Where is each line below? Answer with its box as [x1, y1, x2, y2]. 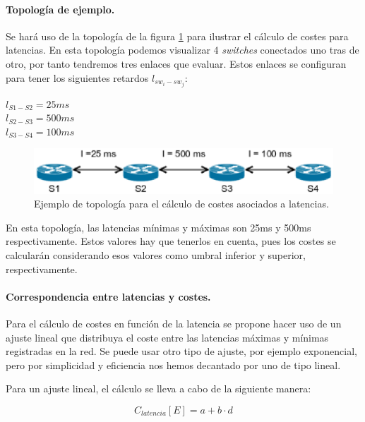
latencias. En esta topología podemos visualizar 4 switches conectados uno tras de [6, 42, 359, 57]
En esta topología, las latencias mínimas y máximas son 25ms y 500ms [6, 219, 311, 234]
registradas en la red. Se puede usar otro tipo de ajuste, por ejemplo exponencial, [6, 344, 357, 358]
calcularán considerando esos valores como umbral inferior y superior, [6, 248, 306, 262]
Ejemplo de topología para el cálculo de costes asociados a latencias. [34, 196, 329, 211]
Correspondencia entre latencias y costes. [6, 289, 211, 303]
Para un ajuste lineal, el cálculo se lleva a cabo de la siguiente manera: [6, 381, 311, 396]
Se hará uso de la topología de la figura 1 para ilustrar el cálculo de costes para [6, 28, 349, 43]
